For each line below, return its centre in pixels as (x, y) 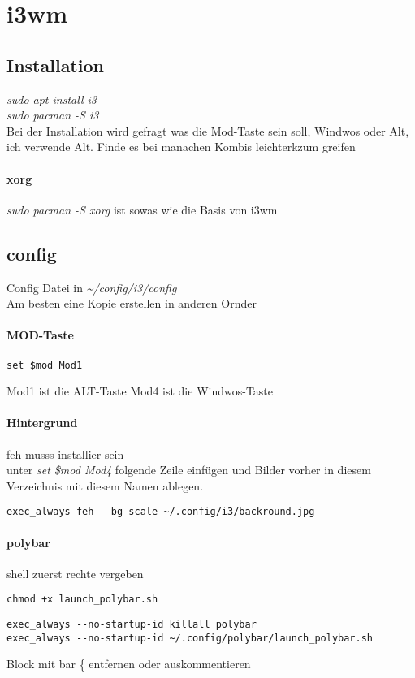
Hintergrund (42, 423)
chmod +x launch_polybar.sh (82, 600)
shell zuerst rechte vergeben (75, 573)
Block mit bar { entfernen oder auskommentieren (129, 664)
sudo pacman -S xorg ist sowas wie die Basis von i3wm (142, 209)
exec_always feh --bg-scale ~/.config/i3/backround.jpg (161, 512)
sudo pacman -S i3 (53, 115)
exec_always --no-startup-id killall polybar (132, 625)
